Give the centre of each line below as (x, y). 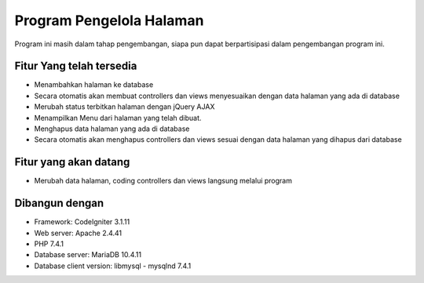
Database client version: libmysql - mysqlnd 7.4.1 (113, 266)
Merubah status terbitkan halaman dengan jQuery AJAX (124, 107)
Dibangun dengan (59, 203)
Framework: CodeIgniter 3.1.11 (82, 222)
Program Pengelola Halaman (109, 20)
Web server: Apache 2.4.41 (78, 233)
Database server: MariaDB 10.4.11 (88, 255)
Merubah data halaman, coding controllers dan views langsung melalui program (163, 181)
